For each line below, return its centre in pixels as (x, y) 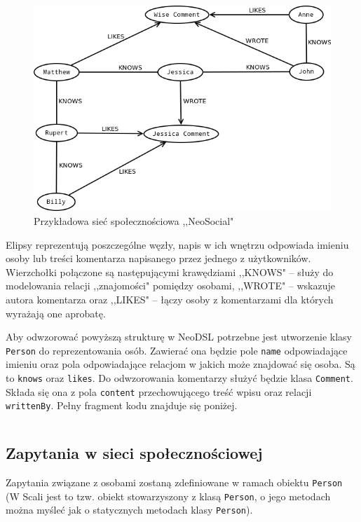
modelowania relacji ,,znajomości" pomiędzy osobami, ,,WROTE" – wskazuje (171, 286)
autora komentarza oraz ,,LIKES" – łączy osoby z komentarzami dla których (170, 299)
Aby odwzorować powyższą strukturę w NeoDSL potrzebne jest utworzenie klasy (179, 337)
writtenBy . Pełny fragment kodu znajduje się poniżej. (122, 405)
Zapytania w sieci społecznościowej (134, 453)
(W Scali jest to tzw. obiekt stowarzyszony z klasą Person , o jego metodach (168, 496)
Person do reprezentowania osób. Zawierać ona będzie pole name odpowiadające (177, 350)
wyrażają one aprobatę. (56, 313)
